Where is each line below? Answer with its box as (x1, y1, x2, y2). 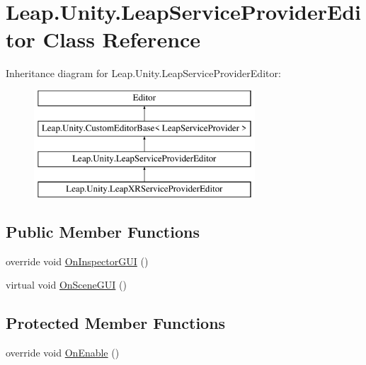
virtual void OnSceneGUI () (6, 277, 127, 292)
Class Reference (42, 25, 201, 54)
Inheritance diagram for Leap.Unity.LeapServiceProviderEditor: (6, 66, 281, 81)
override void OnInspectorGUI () (6, 253, 149, 268)
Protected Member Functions (6, 312, 226, 334)
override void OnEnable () (6, 345, 120, 360)
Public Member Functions (6, 221, 200, 243)
